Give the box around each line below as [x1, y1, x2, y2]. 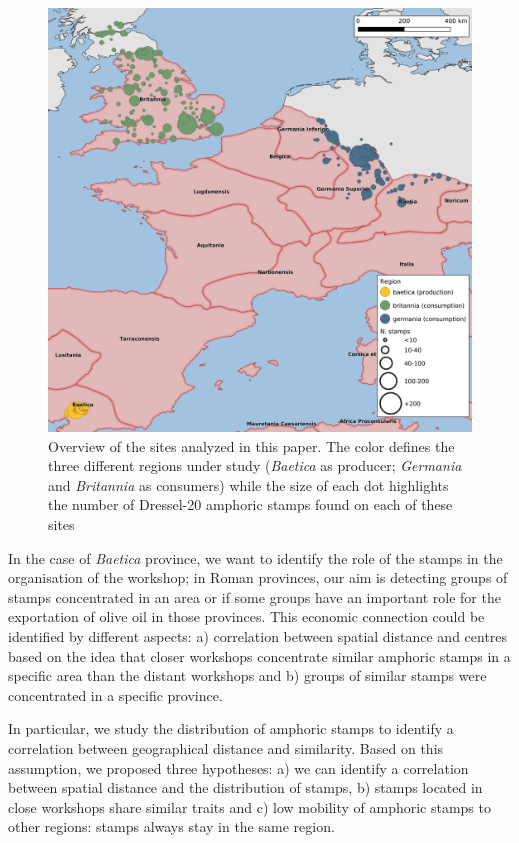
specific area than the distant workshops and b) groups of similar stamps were [8, 665, 487, 686]
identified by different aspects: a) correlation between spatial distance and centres [8, 625, 508, 646]
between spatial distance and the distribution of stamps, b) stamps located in [8, 777, 483, 798]
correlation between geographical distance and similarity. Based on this [8, 737, 444, 758]
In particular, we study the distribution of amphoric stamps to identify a [8, 718, 454, 739]
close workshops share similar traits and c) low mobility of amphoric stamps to [8, 796, 491, 817]
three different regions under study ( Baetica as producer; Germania [48, 455, 462, 476]
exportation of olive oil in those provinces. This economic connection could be [8, 606, 485, 627]
